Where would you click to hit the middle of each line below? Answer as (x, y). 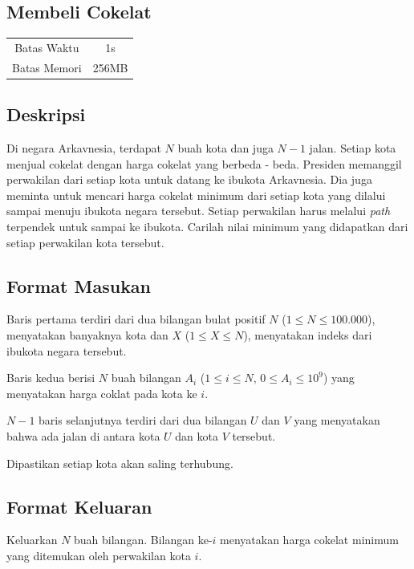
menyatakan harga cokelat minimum (309, 540)
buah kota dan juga (225, 148)
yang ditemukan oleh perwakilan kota (99, 555)
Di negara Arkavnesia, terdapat (84, 148)
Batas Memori (47, 67)
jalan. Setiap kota (353, 148)
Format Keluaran (79, 506)
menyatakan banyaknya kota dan (87, 335)
